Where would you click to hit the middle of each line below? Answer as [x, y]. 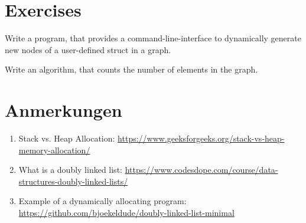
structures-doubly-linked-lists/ [73, 181]
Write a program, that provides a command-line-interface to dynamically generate [153, 38]
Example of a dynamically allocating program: [102, 201]
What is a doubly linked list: [70, 170]
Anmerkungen [64, 110]
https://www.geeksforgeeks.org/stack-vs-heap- [201, 138]
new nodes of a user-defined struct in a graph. [88, 49]
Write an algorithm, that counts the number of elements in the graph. [131, 69]
